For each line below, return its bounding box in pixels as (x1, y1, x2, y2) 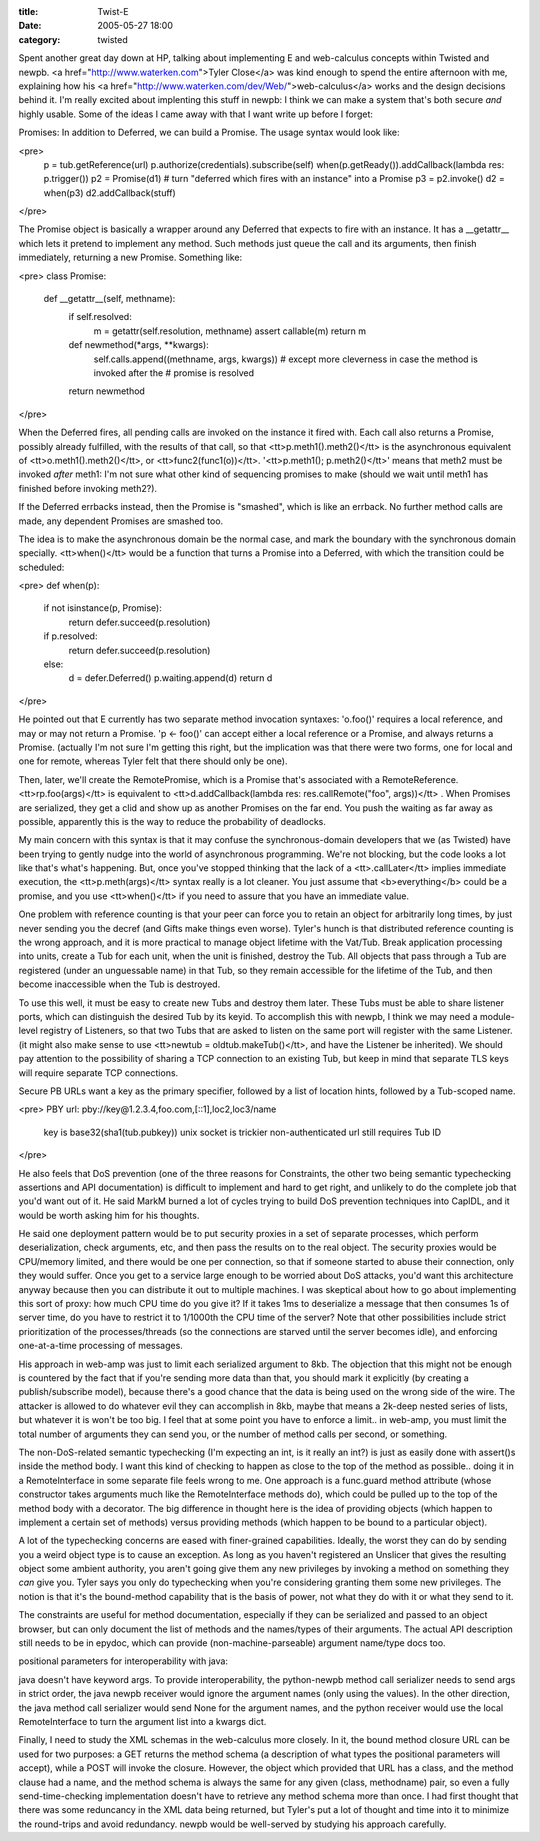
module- (480, 1011, 515, 1022)
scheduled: (18, 561, 65, 573)
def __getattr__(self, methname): (43, 293, 176, 305)
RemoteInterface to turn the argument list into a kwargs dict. (18, 1715, 267, 1727)
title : (18, 6, 39, 17)
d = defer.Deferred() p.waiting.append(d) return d (68, 672, 273, 684)
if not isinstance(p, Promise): (43, 602, 162, 614)
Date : (18, 20, 42, 32)
